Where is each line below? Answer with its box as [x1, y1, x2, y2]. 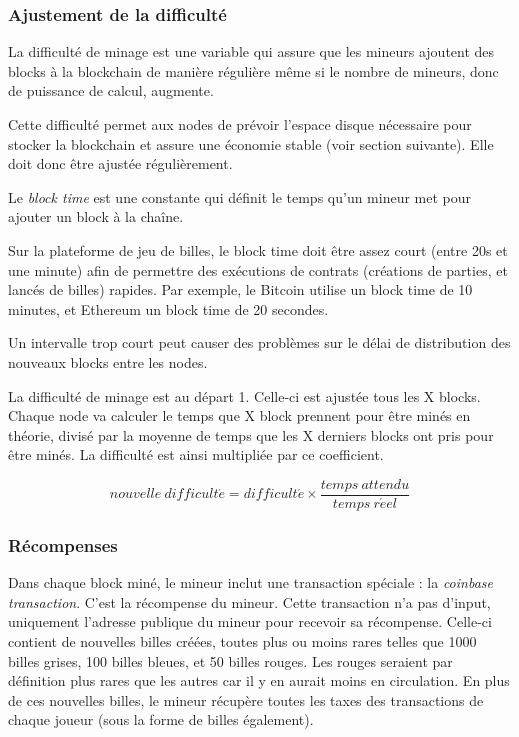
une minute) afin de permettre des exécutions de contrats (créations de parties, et [8, 259, 508, 280]
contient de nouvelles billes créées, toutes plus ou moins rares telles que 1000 [8, 630, 477, 651]
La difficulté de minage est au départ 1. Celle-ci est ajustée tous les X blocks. [8, 385, 481, 406]
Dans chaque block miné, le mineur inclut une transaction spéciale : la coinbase [8, 572, 493, 593]
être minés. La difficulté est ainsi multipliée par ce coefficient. [8, 444, 384, 465]
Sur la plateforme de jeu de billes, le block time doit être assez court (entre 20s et [8, 239, 508, 260]
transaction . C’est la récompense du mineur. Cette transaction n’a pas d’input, [8, 591, 491, 612]
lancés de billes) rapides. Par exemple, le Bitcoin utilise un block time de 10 [8, 279, 473, 300]
